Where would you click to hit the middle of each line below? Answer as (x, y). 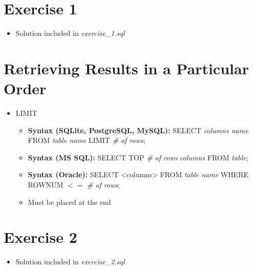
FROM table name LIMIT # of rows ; (87, 140)
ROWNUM (46, 184)
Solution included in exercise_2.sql (70, 262)
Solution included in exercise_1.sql (70, 33)
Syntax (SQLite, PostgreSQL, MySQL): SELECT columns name (138, 130)
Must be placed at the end (69, 202)
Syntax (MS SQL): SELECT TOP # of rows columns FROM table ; (138, 157)
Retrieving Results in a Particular (126, 68)
